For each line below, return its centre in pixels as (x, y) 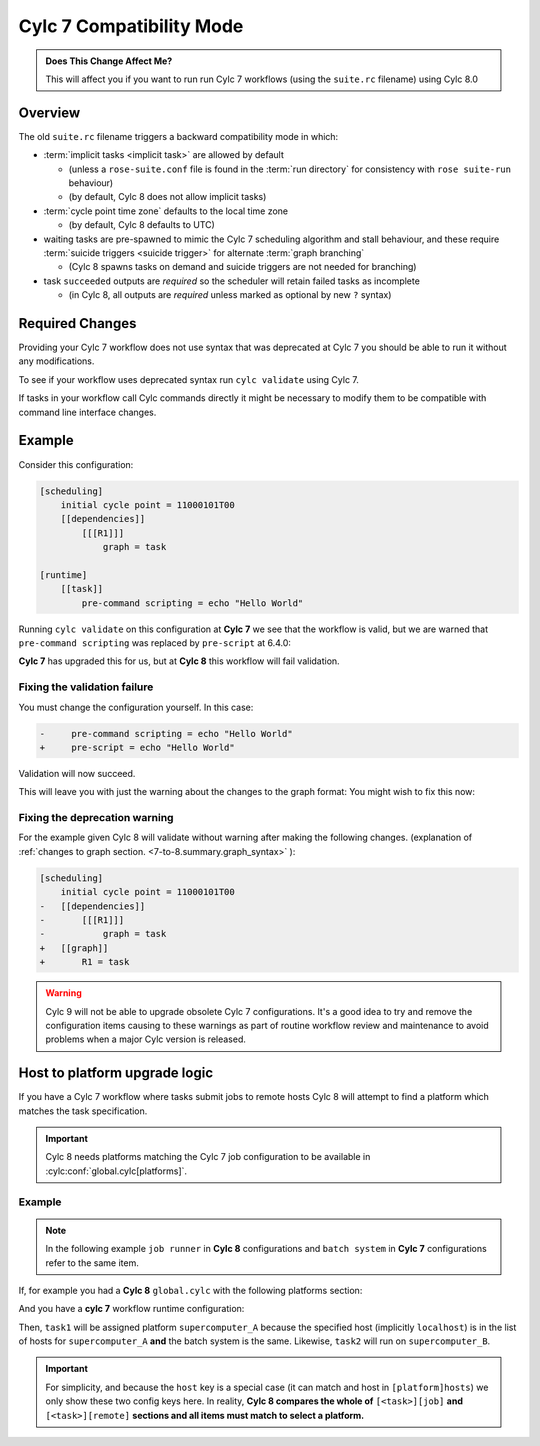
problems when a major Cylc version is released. (146, 1039)
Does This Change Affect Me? (109, 61)
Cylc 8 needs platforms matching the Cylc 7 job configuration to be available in (208, 1157)
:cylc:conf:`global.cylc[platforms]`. (116, 1171)
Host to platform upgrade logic (116, 1073)
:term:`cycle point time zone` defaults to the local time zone (166, 211)
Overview (49, 112)
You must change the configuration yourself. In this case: (136, 707)
